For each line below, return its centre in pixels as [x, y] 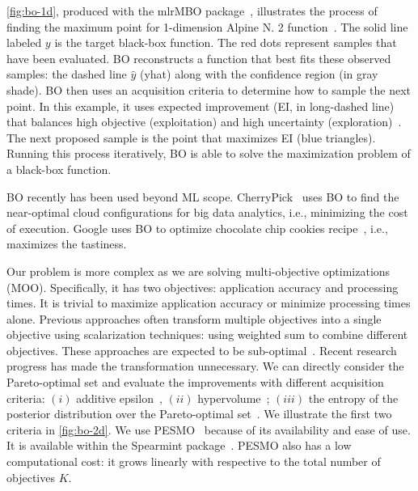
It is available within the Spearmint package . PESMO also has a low [179, 445]
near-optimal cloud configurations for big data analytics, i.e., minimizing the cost [207, 212]
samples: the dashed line [67, 74]
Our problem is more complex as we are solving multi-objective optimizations [198, 271]
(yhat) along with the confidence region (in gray [259, 74]
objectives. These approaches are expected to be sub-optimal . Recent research [202, 350]
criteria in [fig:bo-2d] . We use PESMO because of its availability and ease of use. [209, 429]
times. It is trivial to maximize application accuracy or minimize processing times [209, 303]
